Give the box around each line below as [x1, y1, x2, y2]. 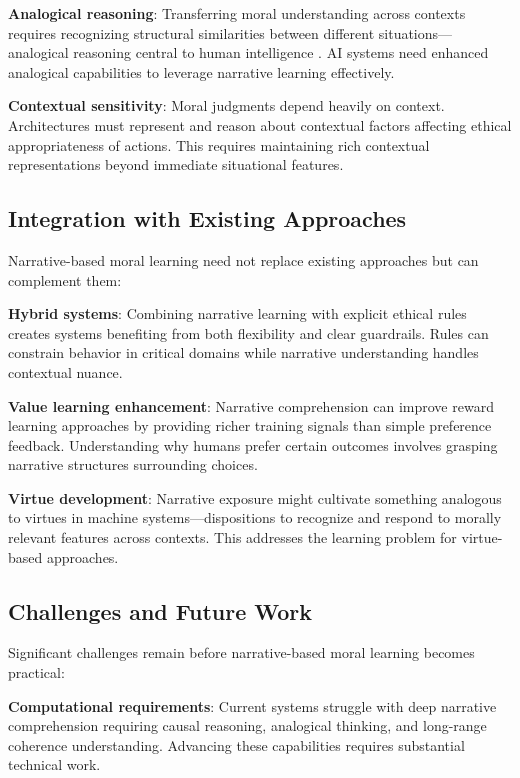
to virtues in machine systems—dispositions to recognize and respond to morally [8, 507, 502, 528]
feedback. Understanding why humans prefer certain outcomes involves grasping [8, 434, 498, 455]
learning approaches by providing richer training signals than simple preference [8, 415, 492, 436]
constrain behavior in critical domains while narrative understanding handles [8, 342, 479, 363]
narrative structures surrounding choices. [8, 454, 258, 475]
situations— [378, 22, 453, 43]
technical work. [8, 754, 101, 775]
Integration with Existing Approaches [8, 203, 407, 234]
